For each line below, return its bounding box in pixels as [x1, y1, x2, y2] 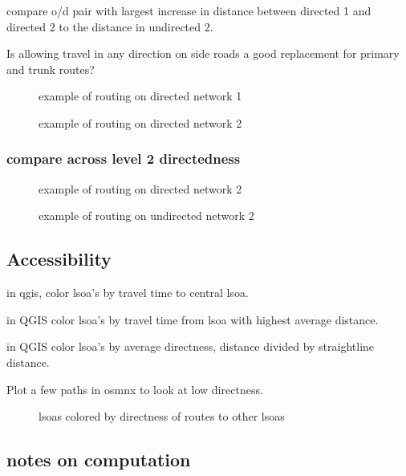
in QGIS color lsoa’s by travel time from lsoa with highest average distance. [6, 311, 379, 328]
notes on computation [6, 447, 191, 472]
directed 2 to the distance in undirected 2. [6, 18, 213, 35]
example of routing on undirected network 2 [39, 207, 254, 224]
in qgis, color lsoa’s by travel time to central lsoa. [6, 284, 249, 301]
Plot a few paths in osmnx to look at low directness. [6, 380, 263, 397]
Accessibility [6, 246, 112, 271]
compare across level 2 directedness [6, 148, 241, 169]
